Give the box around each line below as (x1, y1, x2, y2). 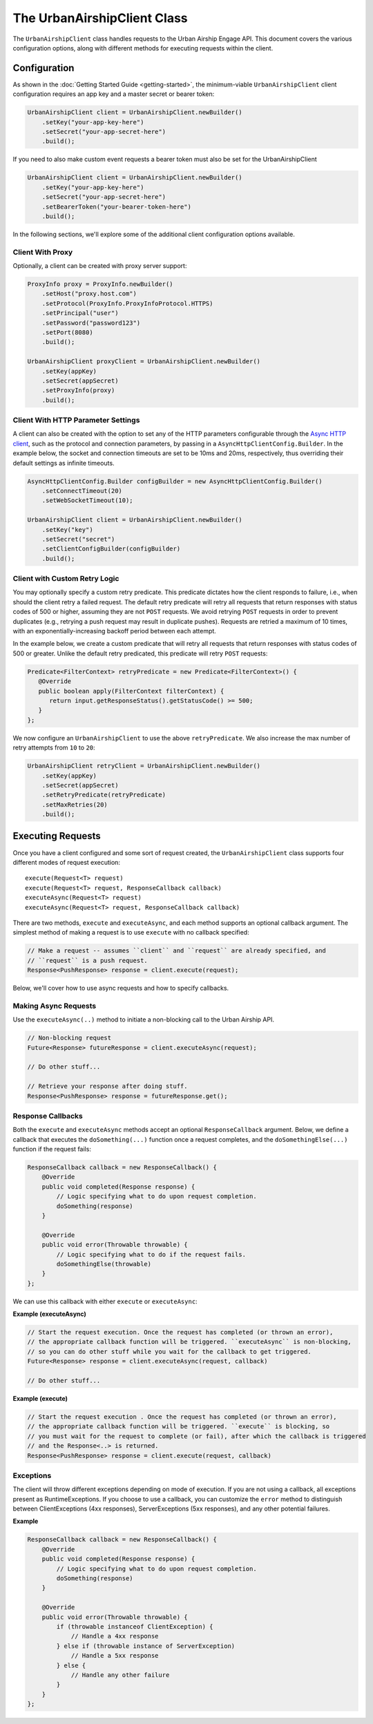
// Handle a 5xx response (70, 1651, 159, 1660)
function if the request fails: (12, 1145, 91, 1153)
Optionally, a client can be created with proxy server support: (12, 262, 187, 270)
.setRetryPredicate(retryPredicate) (41, 791, 166, 799)
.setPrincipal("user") (41, 309, 119, 317)
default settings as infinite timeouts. (12, 459, 115, 467)
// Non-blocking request (27, 1034, 112, 1042)
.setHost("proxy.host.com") (41, 290, 137, 298)
